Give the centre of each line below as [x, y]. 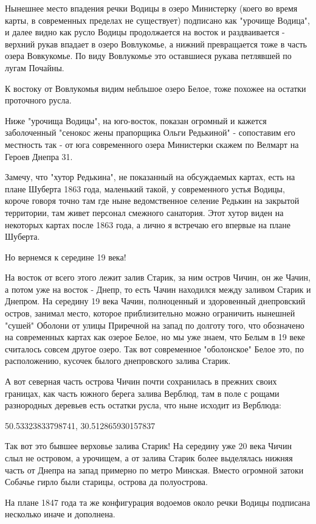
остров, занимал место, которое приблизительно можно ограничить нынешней [150, 313]
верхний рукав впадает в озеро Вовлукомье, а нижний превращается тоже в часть [156, 44]
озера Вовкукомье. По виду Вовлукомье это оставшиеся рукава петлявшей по [148, 56]
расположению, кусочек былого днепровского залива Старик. [118, 361]
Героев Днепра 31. [39, 156]
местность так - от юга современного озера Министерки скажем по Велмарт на [152, 144]
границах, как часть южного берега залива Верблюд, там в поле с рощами [142, 393]
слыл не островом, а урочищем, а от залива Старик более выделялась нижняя [149, 458]
